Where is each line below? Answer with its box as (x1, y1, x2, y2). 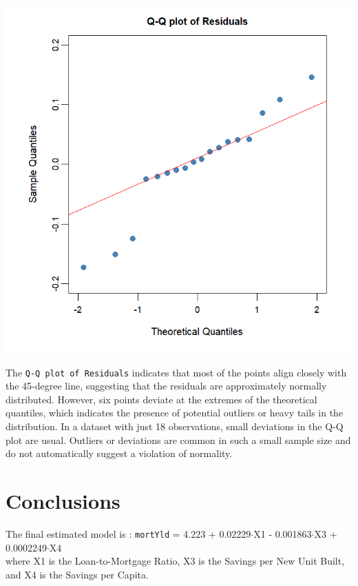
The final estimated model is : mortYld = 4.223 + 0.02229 (6, 526, 251, 540)
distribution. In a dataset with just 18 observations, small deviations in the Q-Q (6, 419, 344, 434)
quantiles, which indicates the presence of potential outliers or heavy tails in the (6, 405, 344, 420)
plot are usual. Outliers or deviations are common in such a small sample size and (6, 432, 351, 447)
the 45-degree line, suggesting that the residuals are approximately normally (6, 378, 327, 393)
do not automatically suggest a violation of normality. (6, 446, 233, 461)
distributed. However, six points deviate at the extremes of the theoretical (6, 392, 317, 406)
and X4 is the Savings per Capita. (6, 567, 149, 581)
